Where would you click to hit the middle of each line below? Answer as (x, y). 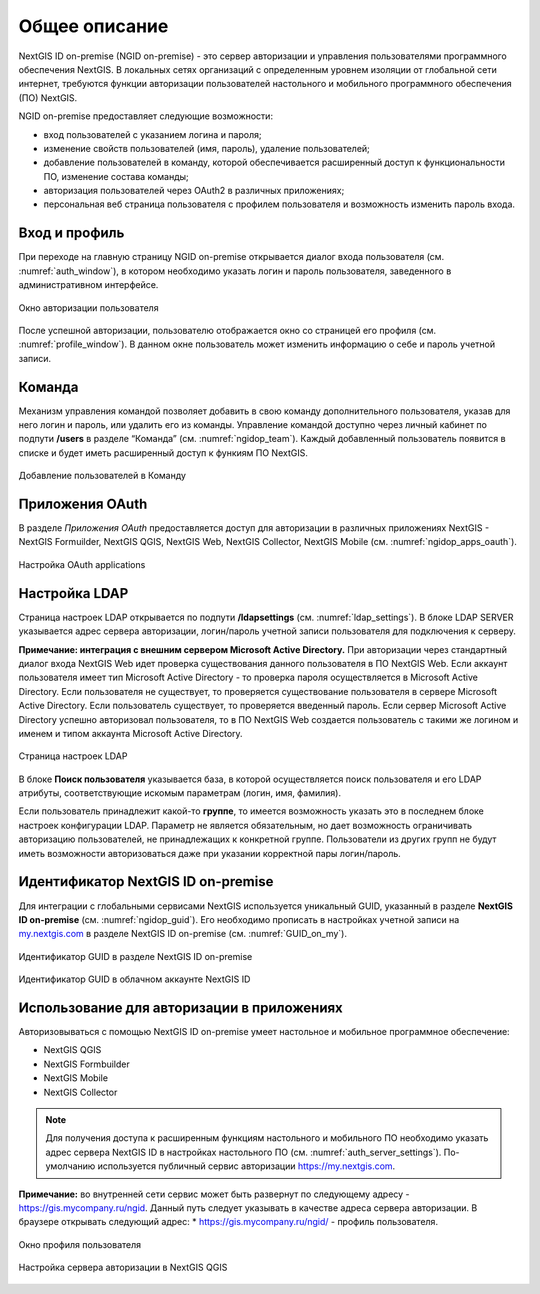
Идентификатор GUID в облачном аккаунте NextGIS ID (134, 979)
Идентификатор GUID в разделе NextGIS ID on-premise (135, 956)
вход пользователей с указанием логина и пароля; (152, 134)
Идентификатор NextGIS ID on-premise (146, 881)
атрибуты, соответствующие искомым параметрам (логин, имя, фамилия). (180, 793)
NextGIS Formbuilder (86, 1064)
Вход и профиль (71, 233)
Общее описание (93, 26)
